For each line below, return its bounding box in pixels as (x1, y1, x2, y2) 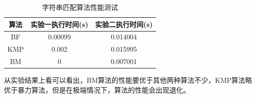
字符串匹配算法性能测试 (42, 2, 118, 12)
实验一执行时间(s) (31, 19, 89, 29)
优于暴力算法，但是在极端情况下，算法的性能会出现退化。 (4, 84, 190, 95)
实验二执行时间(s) (95, 19, 153, 29)
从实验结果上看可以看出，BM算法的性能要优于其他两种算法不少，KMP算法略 (4, 75, 253, 85)
